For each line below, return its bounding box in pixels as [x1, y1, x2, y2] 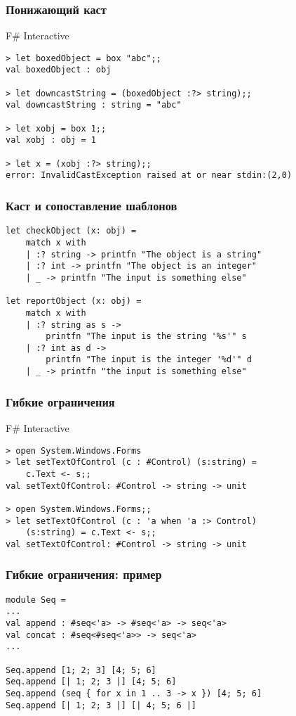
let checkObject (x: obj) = [6, 226, 137, 236]
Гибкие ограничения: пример [6, 565, 162, 583]
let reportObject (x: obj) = [6, 296, 142, 307]
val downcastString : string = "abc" [6, 100, 182, 110]
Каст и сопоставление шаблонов [6, 196, 177, 214]
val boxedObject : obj [6, 65, 112, 75]
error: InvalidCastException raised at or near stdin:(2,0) [6, 170, 292, 181]
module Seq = [6, 594, 66, 605]
